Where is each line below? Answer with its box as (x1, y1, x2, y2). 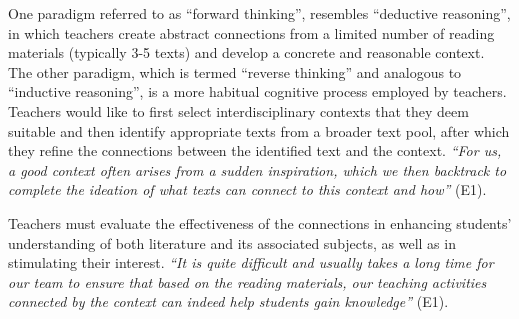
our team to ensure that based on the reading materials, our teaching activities (8, 271, 487, 292)
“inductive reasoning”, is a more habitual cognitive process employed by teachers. (8, 81, 507, 102)
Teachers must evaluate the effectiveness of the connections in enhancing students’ (8, 212, 512, 233)
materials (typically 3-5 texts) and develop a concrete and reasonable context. (8, 42, 485, 63)
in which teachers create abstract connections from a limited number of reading (8, 22, 495, 43)
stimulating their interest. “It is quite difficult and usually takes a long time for (8, 252, 494, 273)
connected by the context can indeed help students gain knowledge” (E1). (8, 291, 449, 312)
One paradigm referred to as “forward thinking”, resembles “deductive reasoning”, (8, 3, 511, 23)
